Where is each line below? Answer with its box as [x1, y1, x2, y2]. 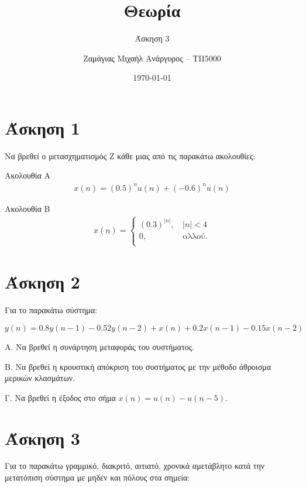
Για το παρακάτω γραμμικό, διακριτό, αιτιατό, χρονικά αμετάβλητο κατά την [5, 459, 265, 472]
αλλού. [183, 232, 208, 241]
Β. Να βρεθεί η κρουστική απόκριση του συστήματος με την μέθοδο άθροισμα [5, 360, 271, 372]
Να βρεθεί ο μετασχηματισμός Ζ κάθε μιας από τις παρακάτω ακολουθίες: [5, 149, 256, 162]
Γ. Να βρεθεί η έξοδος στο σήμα [5, 391, 116, 403]
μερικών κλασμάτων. [5, 372, 75, 384]
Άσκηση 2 [5, 270, 80, 294]
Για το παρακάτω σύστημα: [5, 304, 98, 316]
